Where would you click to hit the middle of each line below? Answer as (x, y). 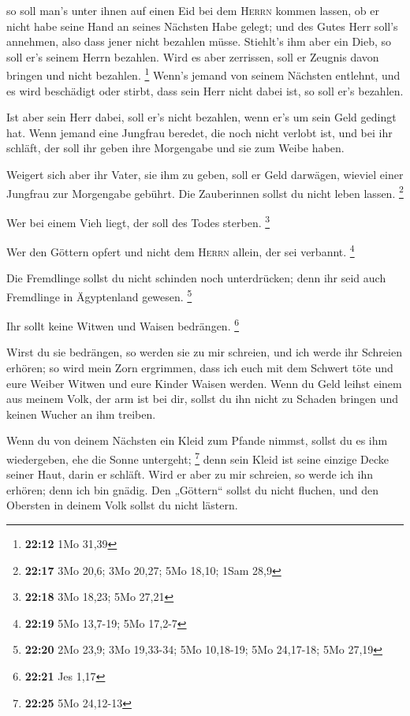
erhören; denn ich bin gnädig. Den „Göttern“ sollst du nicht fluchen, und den (192, 489)
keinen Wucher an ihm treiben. (81, 414)
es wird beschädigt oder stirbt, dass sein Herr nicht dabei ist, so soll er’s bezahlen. (205, 90)
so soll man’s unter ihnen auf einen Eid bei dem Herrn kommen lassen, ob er (193, 10)
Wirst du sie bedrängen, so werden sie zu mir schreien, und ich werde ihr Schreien (204, 352)
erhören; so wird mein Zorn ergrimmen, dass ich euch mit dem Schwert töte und (200, 368)
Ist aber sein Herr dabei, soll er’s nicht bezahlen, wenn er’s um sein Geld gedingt (201, 117)
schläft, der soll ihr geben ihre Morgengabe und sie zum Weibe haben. (175, 148)
